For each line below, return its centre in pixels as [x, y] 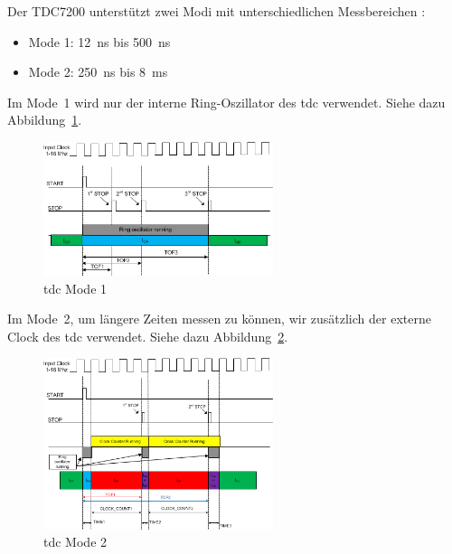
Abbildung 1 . [45, 120]
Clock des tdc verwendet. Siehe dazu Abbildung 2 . [148, 336]
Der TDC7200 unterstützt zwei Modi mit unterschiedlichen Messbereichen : [217, 11]
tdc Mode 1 [75, 288]
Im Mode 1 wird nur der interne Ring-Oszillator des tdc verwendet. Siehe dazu [226, 102]
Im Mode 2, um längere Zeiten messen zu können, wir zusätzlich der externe [219, 319]
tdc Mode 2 [75, 542]
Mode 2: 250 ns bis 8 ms [98, 72]
